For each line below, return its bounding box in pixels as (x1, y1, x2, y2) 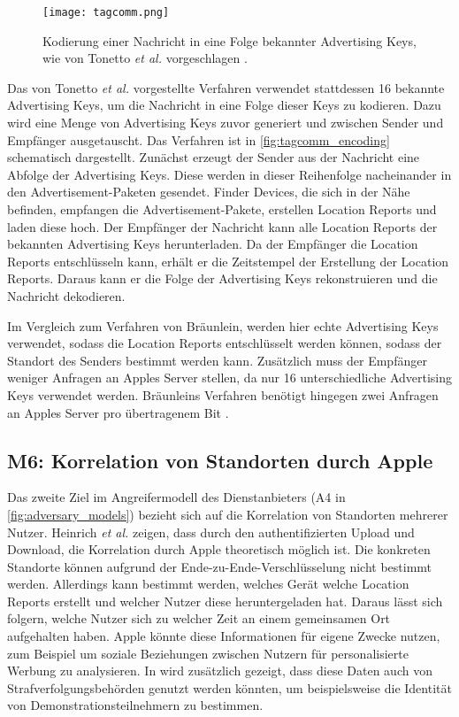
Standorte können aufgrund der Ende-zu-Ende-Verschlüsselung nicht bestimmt (7, 557, 432, 575)
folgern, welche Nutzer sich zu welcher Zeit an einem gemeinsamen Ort (7, 609, 391, 628)
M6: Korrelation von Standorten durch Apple (7, 446, 433, 474)
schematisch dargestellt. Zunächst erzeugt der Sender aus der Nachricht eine (7, 148, 420, 166)
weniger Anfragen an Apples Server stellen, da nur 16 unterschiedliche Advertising (7, 368, 453, 387)
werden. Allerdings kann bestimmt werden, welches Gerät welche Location (7, 574, 409, 593)
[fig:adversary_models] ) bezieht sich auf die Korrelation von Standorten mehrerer (7, 505, 448, 523)
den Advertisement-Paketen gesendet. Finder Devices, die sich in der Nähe (7, 182, 410, 201)
